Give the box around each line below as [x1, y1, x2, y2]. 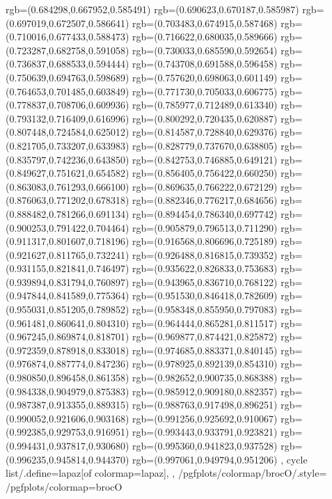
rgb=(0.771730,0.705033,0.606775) [132, 84, 278, 98]
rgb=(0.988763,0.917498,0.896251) [132, 397, 278, 412]
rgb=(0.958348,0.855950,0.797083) [132, 302, 278, 317]
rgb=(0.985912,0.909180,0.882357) [132, 383, 278, 398]
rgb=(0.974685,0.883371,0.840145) [132, 342, 278, 357]
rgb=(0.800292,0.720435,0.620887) [132, 111, 278, 125]
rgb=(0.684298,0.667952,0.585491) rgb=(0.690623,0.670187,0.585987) [6, 2, 299, 16]
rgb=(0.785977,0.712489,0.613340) [132, 97, 278, 112]
